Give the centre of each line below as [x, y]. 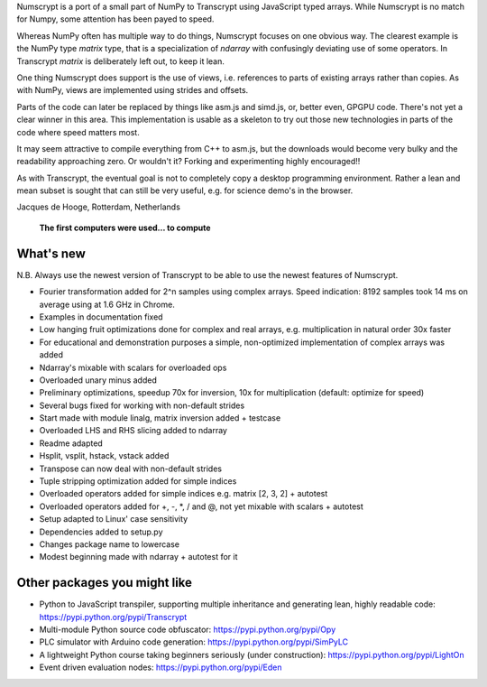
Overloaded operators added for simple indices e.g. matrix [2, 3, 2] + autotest [184, 494]
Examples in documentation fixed [101, 317]
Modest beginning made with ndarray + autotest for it [138, 557]
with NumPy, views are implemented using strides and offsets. [133, 90]
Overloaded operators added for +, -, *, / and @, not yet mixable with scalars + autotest [202, 506]
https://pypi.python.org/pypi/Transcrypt [113, 617]
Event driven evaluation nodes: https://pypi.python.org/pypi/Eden [161, 667]
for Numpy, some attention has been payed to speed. [115, 19]
